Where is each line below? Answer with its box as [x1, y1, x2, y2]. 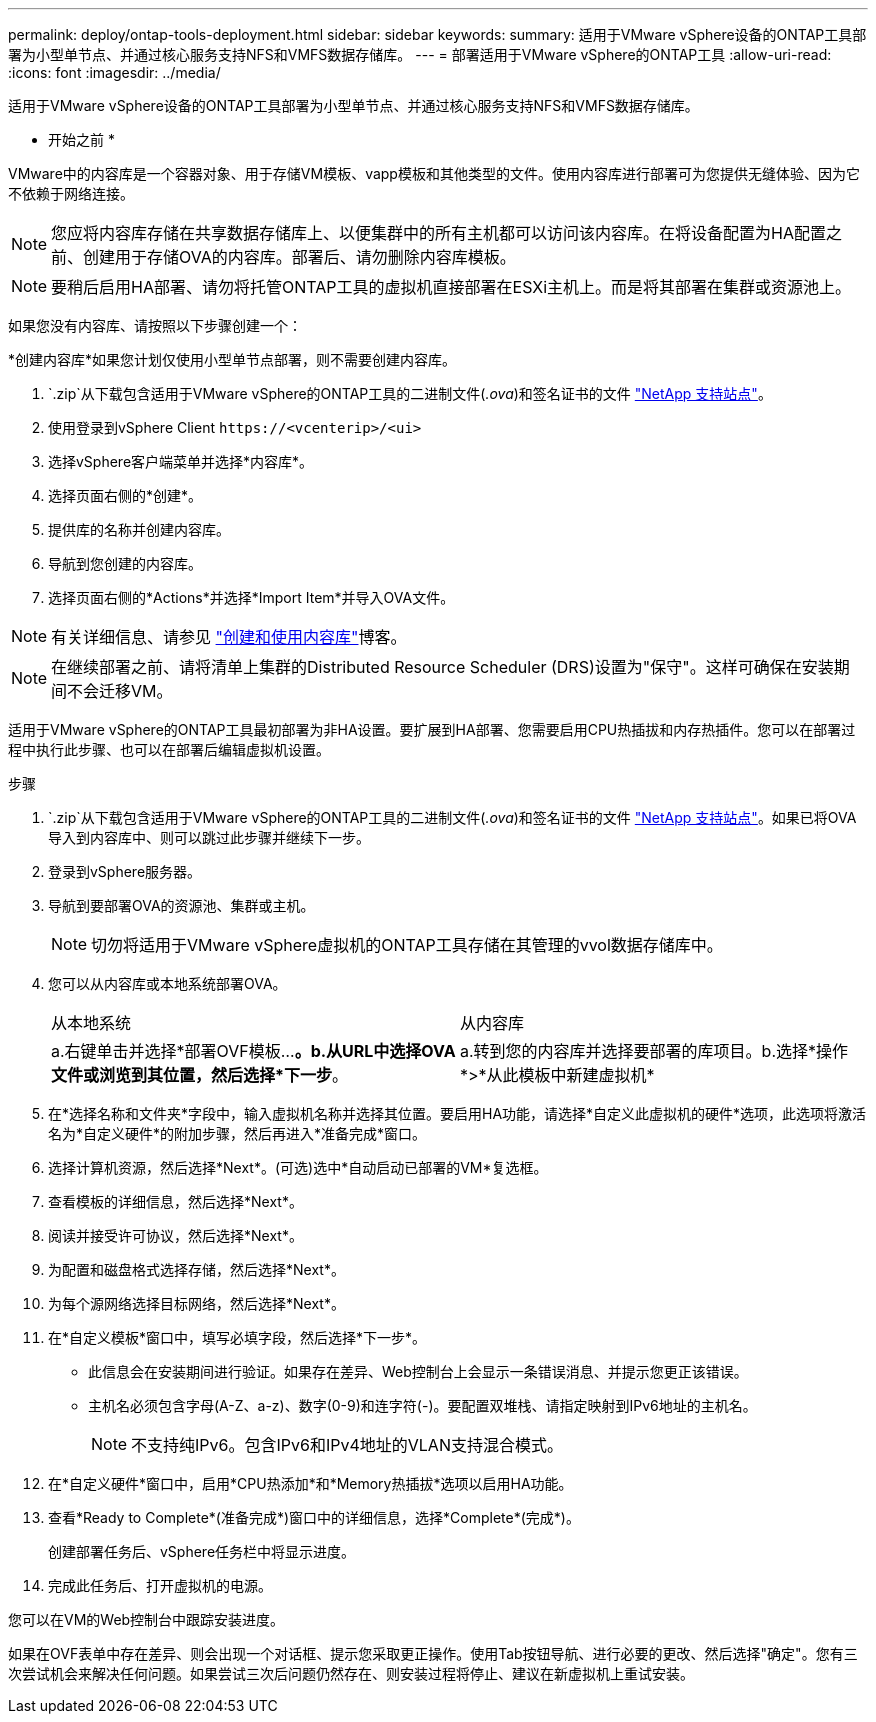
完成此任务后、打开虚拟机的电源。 [48, 1577, 272, 1594]
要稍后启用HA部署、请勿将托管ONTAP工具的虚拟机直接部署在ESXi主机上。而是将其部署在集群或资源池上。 [51, 277, 852, 297]
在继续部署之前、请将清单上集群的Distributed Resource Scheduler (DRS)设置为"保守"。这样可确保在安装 [51, 657, 834, 677]
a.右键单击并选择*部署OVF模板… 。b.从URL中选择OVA [51, 1041, 456, 1061]
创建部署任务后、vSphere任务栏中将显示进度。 [48, 1543, 356, 1560]
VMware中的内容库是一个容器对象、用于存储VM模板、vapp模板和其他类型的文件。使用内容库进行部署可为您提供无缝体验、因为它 [8, 165, 860, 182]
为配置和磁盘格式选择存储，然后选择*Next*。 [48, 1261, 345, 1278]
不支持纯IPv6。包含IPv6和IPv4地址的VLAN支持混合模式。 [131, 1435, 563, 1455]
